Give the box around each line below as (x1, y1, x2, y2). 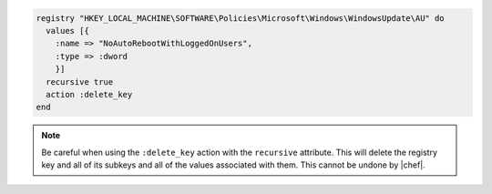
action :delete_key (46, 89, 133, 99)
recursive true (46, 77, 114, 87)
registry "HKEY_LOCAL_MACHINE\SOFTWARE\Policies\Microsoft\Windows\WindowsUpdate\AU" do (36, 13, 446, 23)
